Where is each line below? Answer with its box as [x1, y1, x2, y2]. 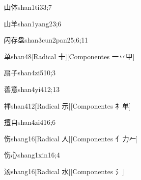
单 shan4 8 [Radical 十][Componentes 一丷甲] [4, 51, 135, 61]
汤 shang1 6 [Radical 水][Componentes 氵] [4, 166, 124, 176]
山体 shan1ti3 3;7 [4, 2, 52, 12]
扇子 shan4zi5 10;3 [4, 67, 56, 78]
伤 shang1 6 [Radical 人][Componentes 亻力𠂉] [4, 133, 138, 143]
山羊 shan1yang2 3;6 [4, 18, 61, 28]
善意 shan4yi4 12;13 [4, 84, 60, 94]
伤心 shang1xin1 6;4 [4, 150, 60, 160]
